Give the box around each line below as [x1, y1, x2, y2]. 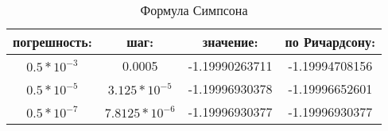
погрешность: [13, 33, 92, 51]
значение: [202, 33, 258, 51]
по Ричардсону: [285, 33, 376, 51]
